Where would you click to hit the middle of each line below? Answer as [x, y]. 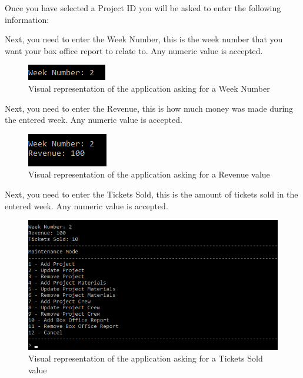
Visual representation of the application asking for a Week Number [149, 88]
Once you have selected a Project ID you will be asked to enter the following [143, 8]
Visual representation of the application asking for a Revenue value [149, 174]
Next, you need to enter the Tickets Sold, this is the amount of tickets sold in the [151, 194]
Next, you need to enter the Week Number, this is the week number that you [144, 39]
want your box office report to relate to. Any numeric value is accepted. [134, 50]
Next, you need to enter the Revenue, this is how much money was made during [149, 108]
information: [27, 19]
